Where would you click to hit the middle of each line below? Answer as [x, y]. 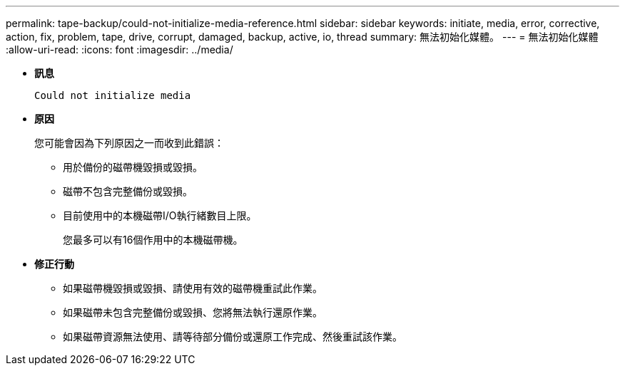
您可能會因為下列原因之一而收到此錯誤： [129, 143]
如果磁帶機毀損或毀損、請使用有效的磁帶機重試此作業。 [193, 288]
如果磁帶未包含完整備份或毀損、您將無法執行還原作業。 [193, 312]
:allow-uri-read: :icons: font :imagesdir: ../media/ [120, 49]
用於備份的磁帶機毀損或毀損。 [133, 167]
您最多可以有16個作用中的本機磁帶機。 [153, 240]
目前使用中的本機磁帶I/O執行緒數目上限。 [160, 215]
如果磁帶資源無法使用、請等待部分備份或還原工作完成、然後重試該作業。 [233, 336]
